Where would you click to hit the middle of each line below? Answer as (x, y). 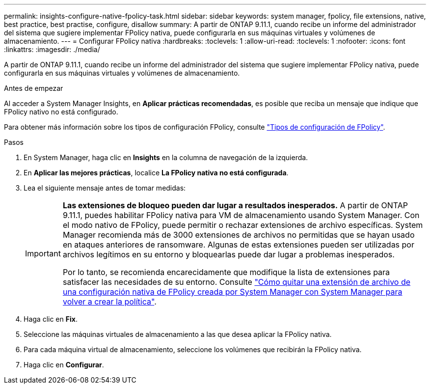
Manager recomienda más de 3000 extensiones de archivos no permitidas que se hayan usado (239, 235)
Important (43, 253)
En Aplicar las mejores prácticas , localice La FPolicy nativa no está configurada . (156, 173)
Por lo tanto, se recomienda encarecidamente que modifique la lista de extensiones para (226, 272)
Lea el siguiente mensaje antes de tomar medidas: (105, 188)
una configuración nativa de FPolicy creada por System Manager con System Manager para (232, 292)
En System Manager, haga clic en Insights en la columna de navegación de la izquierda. (166, 157)
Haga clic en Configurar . (64, 365)
